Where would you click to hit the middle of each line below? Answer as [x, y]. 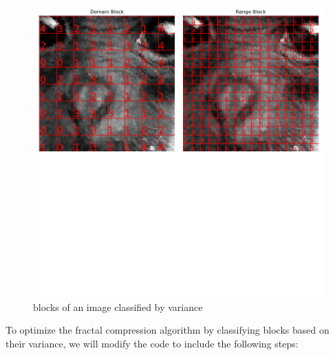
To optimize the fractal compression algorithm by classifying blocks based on [167, 330]
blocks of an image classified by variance [118, 306]
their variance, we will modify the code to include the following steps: [152, 343]
